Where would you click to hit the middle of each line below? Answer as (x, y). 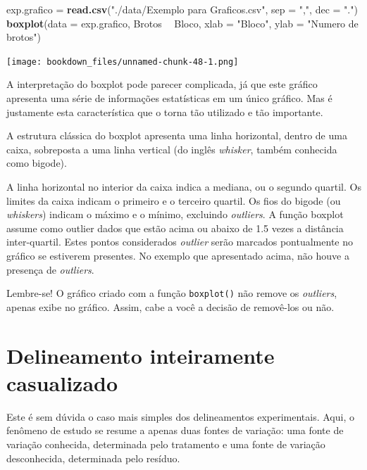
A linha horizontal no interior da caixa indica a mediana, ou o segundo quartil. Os (184, 186)
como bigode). (37, 163)
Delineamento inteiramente (141, 355)
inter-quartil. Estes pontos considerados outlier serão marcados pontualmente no (180, 242)
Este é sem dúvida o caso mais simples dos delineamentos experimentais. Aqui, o (180, 416)
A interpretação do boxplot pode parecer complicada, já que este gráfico (162, 84)
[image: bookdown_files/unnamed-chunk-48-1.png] (123, 62)
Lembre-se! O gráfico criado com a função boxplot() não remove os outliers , (172, 293)
